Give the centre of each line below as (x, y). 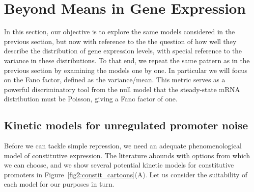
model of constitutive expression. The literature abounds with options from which (127, 155)
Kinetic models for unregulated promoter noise (126, 125)
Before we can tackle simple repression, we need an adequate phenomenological (123, 146)
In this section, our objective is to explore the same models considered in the (119, 32)
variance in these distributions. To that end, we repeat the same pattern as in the (127, 60)
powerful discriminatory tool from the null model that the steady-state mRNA (122, 89)
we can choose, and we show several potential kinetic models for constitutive (119, 165)
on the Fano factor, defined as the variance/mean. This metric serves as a (115, 80)
